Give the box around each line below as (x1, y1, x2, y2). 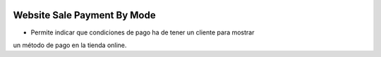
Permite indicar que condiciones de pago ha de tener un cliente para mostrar (30, 28, 255, 37)
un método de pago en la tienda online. (13, 41, 127, 49)
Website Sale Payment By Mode (13, 9, 156, 21)
